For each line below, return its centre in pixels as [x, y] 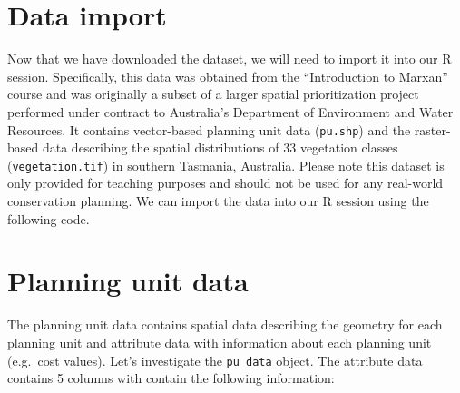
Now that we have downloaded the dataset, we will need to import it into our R [230, 59]
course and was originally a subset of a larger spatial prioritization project [213, 94]
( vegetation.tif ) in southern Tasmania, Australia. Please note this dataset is [226, 165]
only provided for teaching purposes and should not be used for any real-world [225, 183]
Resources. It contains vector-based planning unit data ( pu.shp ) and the [209, 129]
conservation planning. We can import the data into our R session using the [218, 201]
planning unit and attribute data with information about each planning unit [220, 342]
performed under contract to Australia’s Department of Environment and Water [230, 111]
